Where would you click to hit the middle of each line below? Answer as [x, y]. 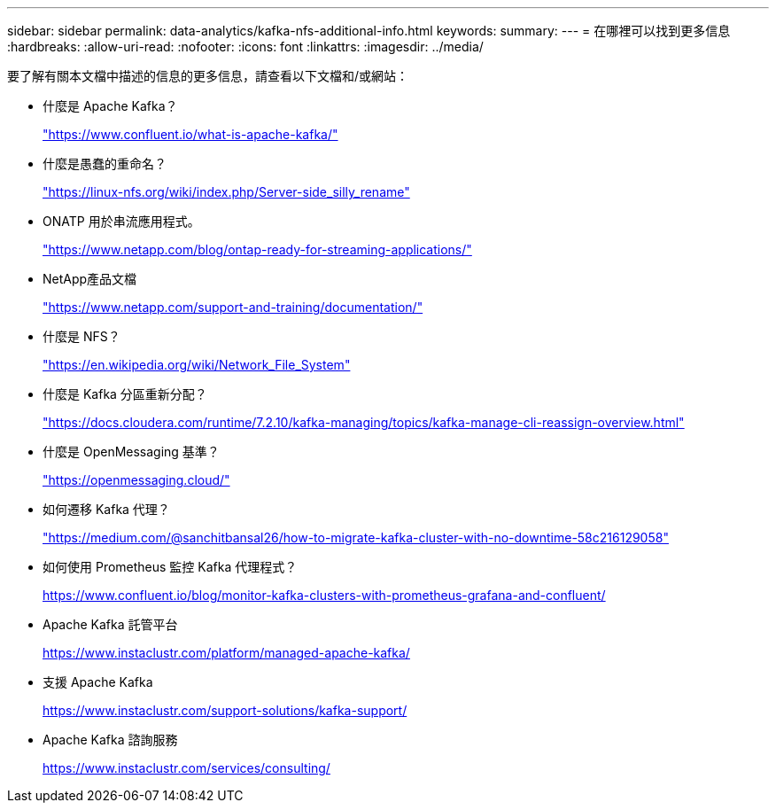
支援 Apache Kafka [98, 682]
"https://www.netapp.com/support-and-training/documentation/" [233, 307]
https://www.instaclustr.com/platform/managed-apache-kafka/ [226, 653]
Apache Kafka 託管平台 [110, 624]
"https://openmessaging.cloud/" [136, 480]
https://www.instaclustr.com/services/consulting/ [186, 768]
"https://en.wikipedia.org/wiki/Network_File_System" [197, 365]
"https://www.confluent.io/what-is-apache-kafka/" [190, 134]
